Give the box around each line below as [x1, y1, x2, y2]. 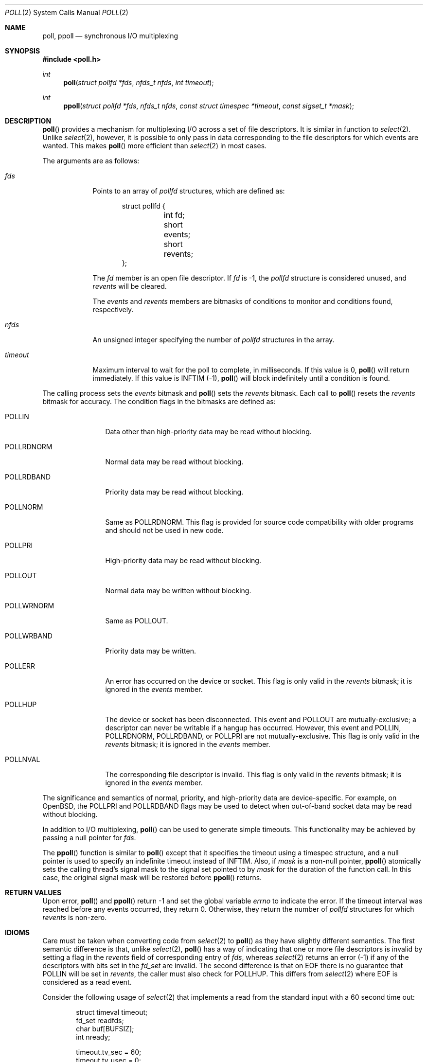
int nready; [76, 1033, 110, 1041]
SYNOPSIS [5, 47, 40, 55]
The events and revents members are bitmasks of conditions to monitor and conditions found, [92, 297, 393, 305]
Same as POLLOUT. [105, 617, 168, 625]
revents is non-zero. [42, 913, 107, 921]
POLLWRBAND [5, 632, 53, 640]
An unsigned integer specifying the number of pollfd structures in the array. [92, 336, 335, 344]
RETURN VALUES [5, 888, 62, 897]
